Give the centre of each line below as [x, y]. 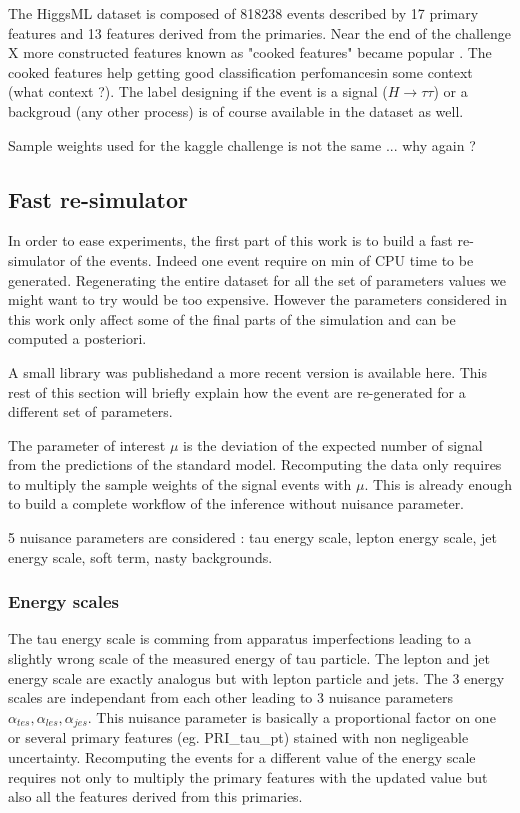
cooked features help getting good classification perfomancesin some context [240, 71]
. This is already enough [438, 483]
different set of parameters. [90, 411]
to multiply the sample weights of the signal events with [180, 483]
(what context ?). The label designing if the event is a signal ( [198, 91]
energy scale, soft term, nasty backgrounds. [140, 556]
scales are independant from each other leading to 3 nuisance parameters [230, 697]
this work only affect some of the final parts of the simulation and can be [232, 318]
